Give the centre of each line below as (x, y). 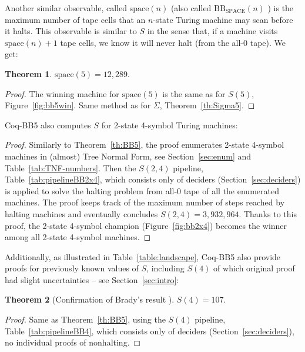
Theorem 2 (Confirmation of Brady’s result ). (90, 299)
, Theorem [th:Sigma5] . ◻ (207, 105)
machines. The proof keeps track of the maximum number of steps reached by (145, 202)
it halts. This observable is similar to (71, 31)
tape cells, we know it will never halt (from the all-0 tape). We (173, 42)
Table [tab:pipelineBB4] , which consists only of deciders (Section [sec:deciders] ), (150, 331)
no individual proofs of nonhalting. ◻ (73, 342)
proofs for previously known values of (72, 268)
